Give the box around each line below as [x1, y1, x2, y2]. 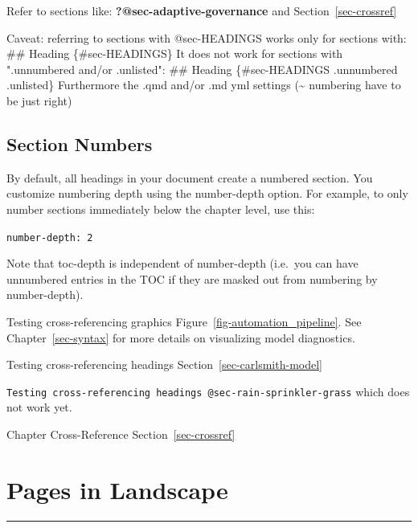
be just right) [6, 92, 72, 108]
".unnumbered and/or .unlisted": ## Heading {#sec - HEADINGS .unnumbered [6, 60, 398, 77]
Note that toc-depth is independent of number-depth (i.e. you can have [6, 255, 359, 272]
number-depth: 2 [6, 231, 93, 244]
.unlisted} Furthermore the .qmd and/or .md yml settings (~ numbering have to [6, 76, 401, 93]
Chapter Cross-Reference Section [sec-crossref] [6, 426, 236, 443]
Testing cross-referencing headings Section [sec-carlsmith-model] [6, 356, 322, 373]
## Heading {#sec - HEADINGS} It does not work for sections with [6, 45, 343, 62]
